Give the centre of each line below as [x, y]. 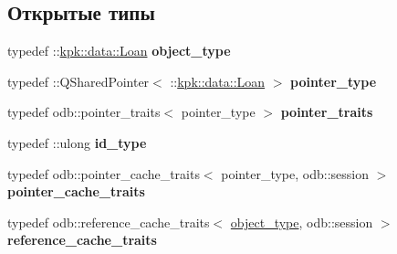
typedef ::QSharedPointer [78, 81]
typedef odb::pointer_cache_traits [104, 173]
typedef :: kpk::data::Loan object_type [119, 51]
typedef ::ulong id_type [77, 142]
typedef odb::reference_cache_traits [109, 222]
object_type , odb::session [302, 222]
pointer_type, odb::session [295, 173]
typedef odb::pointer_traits [84, 112]
